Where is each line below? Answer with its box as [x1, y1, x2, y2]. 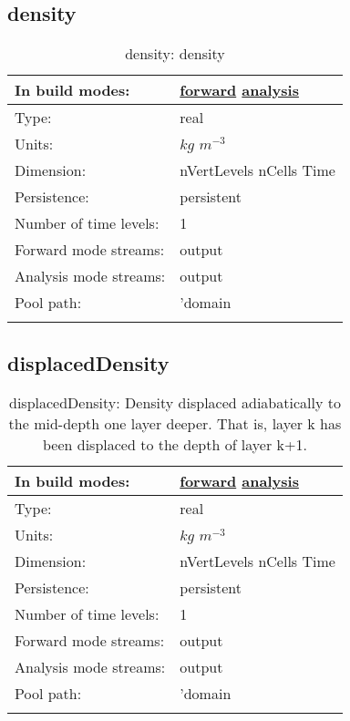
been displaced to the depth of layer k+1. [42, 434, 307, 456]
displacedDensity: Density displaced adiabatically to [8, 392, 341, 414]
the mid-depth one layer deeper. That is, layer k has [8, 413, 342, 435]
